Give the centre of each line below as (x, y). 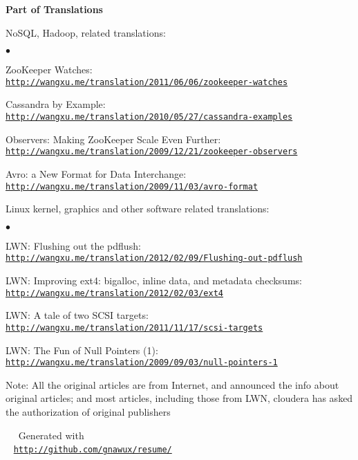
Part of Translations (54, 9)
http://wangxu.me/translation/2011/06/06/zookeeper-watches (147, 82)
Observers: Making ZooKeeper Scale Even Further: (113, 139)
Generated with (51, 435)
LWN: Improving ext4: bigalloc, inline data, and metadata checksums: (154, 280)
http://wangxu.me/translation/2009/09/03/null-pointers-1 (142, 363)
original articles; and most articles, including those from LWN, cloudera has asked (179, 398)
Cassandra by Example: (56, 104)
